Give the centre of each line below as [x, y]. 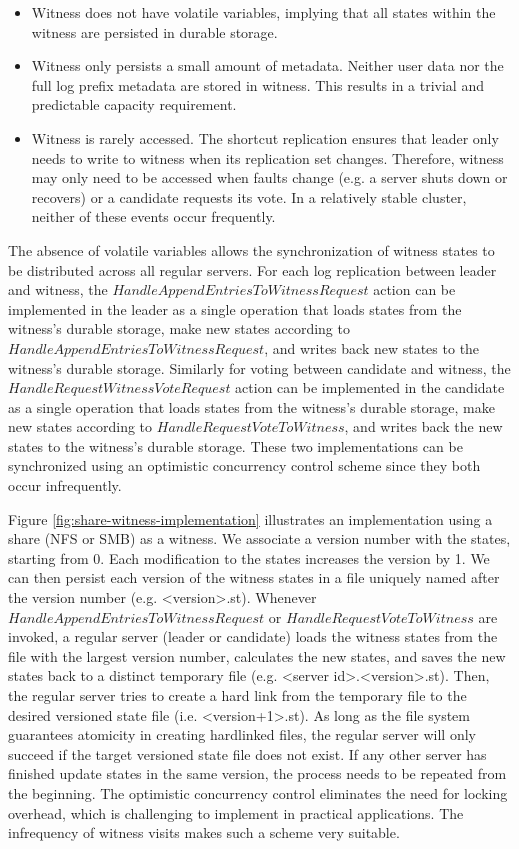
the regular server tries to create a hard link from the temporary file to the [237, 695]
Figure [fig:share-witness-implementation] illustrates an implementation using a [250, 518]
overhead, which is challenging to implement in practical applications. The [236, 812]
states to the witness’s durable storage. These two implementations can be [235, 445]
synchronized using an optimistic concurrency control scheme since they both [244, 465]
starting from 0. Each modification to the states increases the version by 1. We [249, 557]
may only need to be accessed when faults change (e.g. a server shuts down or [269, 177]
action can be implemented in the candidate [370, 387]
